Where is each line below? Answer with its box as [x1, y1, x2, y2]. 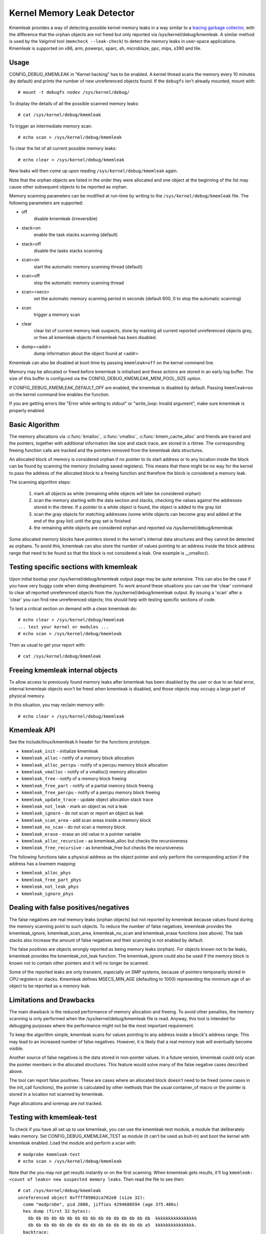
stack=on [21, 225, 41, 231]
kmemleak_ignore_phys [21, 891, 74, 896]
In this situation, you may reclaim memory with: [9, 702, 105, 708]
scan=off [21, 273, 40, 279]
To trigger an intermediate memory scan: [9, 123, 92, 129]
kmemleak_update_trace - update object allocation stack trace [21, 796, 154, 802]
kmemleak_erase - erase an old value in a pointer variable [21, 831, 141, 837]
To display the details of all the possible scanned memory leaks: [9, 100, 139, 106]
